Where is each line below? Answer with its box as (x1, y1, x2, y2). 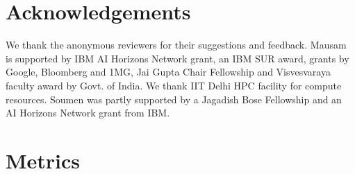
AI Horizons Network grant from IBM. (6, 105, 170, 120)
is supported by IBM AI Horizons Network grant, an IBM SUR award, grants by (6, 51, 349, 65)
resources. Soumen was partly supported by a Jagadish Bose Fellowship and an (6, 92, 342, 106)
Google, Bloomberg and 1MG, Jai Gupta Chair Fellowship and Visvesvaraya (6, 64, 331, 79)
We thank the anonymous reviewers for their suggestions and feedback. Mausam (6, 37, 347, 52)
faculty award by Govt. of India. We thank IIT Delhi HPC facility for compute (6, 78, 342, 92)
